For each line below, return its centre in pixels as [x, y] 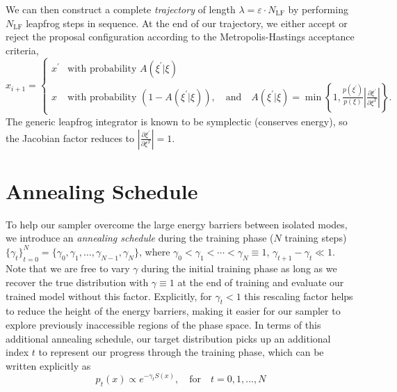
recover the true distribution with [77, 282]
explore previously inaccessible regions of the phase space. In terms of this [163, 325]
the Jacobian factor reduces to [70, 138]
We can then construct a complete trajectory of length [121, 9]
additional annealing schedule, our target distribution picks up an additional [168, 338]
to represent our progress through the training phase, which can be [181, 352]
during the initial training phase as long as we [239, 268]
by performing [318, 9]
